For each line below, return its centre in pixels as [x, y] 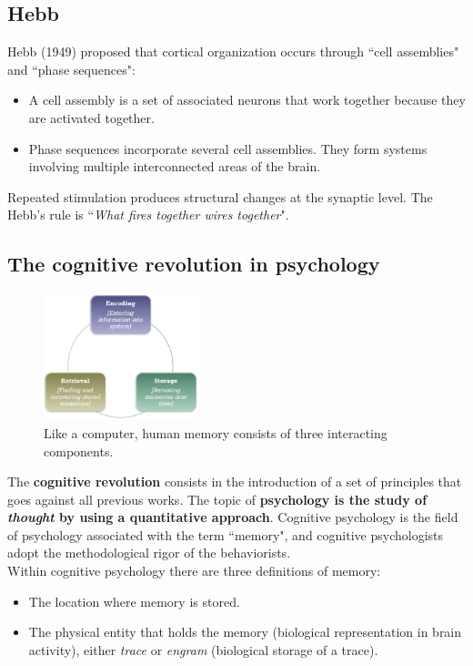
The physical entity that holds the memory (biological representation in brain [245, 632]
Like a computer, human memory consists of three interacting [216, 432]
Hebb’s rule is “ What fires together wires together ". [148, 215]
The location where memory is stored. [134, 601]
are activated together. [91, 117]
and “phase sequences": [71, 69]
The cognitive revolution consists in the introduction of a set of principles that [235, 482]
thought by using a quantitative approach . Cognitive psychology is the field [233, 517]
